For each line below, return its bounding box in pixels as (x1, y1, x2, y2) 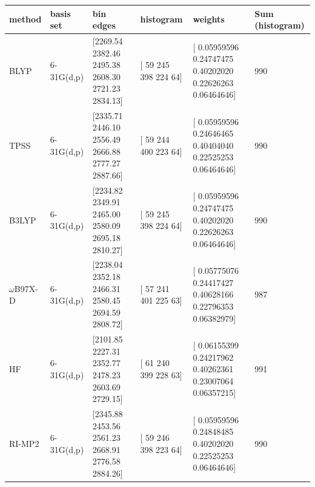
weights (193, 13, 225, 26)
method (9, 13, 42, 26)
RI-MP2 (9, 437, 39, 449)
